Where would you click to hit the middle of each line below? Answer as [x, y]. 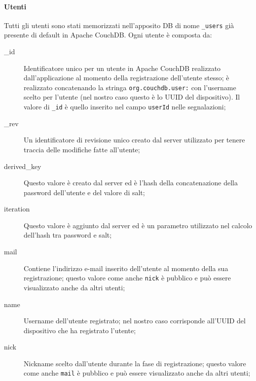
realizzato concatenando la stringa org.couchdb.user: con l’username [130, 87]
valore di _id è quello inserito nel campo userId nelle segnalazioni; [125, 107]
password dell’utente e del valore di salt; [84, 192]
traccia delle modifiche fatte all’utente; [82, 149]
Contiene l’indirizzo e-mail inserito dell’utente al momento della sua [126, 268]
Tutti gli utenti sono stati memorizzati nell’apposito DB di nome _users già [119, 25]
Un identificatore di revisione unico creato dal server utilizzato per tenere [134, 140]
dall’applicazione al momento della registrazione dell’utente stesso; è [127, 78]
